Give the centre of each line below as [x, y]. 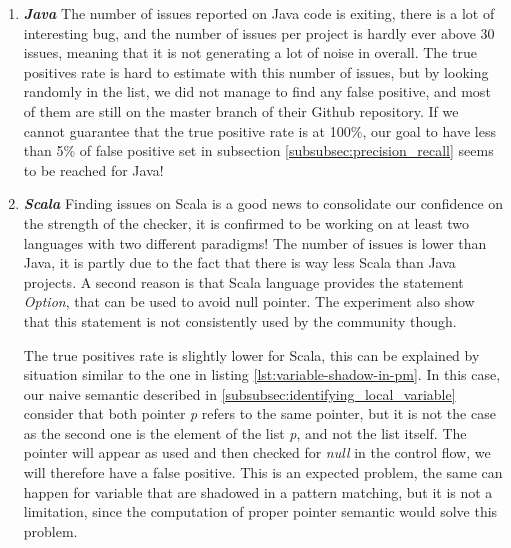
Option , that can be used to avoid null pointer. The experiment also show [249, 301]
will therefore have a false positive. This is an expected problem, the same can [263, 472]
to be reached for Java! [93, 169]
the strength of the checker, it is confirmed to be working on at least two [246, 222]
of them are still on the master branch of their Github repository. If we [241, 110]
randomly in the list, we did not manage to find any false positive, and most [257, 91]
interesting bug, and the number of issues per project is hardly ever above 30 [259, 32]
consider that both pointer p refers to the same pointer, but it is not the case [259, 413]
